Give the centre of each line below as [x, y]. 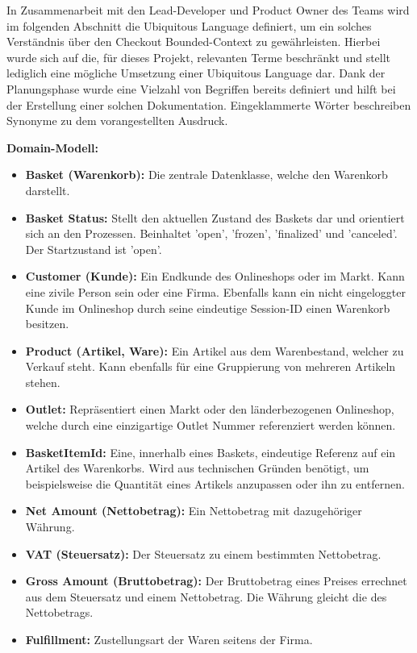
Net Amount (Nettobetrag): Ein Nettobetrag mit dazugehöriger [194, 511]
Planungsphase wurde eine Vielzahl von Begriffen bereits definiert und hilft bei [201, 88]
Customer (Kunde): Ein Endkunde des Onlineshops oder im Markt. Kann [215, 276]
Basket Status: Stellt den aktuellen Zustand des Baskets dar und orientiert [215, 217]
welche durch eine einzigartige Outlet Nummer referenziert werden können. [211, 425]
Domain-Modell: [52, 147]
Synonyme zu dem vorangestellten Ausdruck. [117, 121]
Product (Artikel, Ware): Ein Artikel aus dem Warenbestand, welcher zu [215, 350]
